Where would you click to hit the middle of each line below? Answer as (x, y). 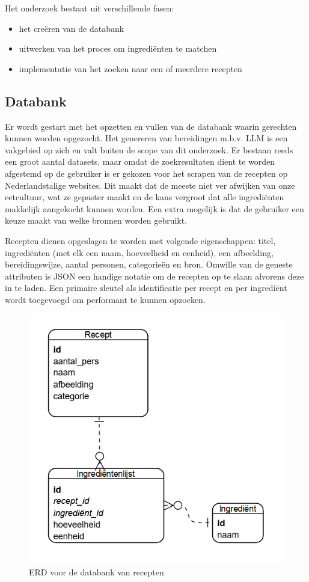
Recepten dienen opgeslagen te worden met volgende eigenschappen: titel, (140, 240)
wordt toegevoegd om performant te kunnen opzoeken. (105, 299)
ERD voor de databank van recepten (96, 572)
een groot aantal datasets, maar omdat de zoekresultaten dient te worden (140, 161)
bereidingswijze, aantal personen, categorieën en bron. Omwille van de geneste (149, 264)
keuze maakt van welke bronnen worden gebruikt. (96, 220)
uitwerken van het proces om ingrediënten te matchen (118, 48)
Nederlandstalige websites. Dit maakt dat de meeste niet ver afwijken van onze (150, 185)
